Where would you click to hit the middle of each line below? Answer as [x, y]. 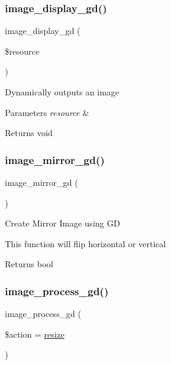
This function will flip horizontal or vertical [85, 243]
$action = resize [35, 334]
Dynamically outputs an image [62, 92]
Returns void [29, 133]
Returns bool [29, 264]
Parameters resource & [47, 112]
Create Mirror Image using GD [62, 223]
